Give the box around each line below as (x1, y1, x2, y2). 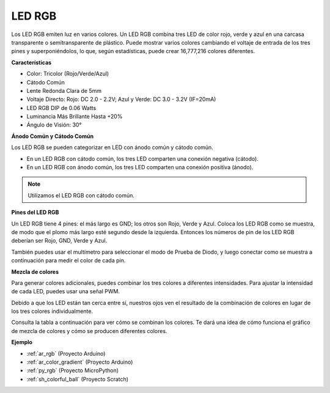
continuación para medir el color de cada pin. (11, 257, 126, 264)
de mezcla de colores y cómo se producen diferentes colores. (11, 327, 167, 334)
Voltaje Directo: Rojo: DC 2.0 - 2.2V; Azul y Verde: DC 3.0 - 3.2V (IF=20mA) (26, 95, 216, 103)
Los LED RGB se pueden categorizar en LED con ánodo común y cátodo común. (11, 144, 213, 151)
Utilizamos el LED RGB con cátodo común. (28, 191, 134, 199)
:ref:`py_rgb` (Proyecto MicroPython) (26, 367, 119, 374)
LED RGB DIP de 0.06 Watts (26, 104, 97, 111)
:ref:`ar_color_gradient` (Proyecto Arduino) (26, 358, 133, 366)
